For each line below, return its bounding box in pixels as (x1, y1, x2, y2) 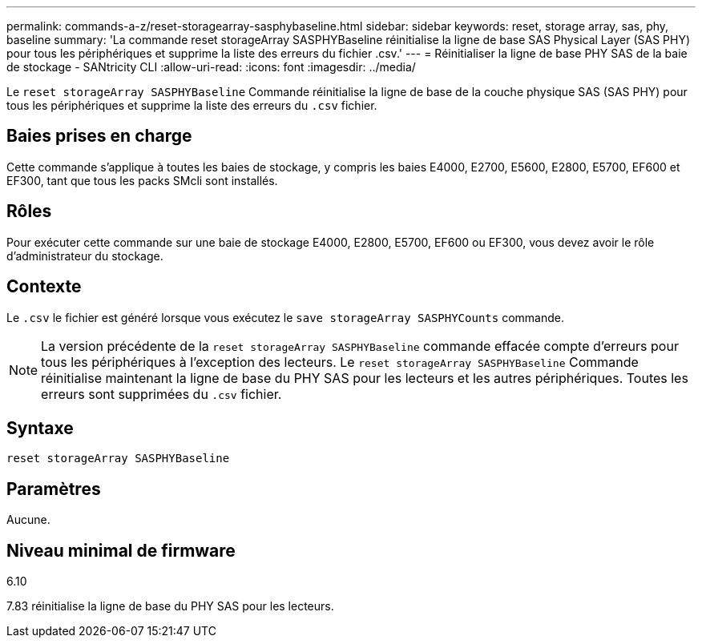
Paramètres (6, 478, 101, 499)
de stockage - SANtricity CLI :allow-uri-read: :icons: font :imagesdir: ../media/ (6, 60, 416, 74)
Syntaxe (6, 417, 74, 438)
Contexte (6, 276, 82, 297)
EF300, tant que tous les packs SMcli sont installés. (6, 173, 278, 187)
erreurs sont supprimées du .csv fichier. (41, 385, 282, 402)
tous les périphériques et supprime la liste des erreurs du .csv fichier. (6, 99, 377, 112)
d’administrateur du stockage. (6, 248, 163, 263)
